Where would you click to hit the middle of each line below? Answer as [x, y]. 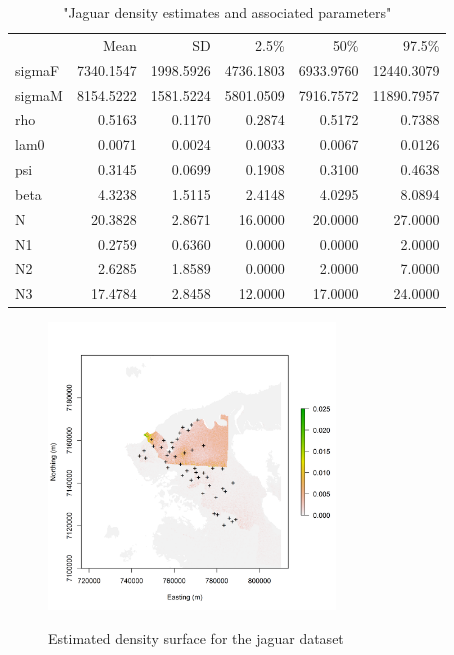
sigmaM [39, 94]
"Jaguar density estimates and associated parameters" [227, 12]
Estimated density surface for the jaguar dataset [196, 637]
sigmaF [37, 69]
